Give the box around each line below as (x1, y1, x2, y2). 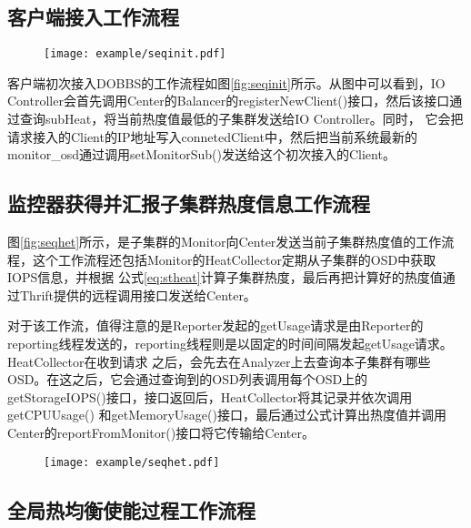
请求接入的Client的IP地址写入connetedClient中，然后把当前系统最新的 (7, 127, 417, 146)
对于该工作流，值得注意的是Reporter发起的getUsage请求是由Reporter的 (7, 316, 424, 335)
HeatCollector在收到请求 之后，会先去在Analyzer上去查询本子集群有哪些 (7, 351, 431, 371)
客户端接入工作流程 (7, 3, 179, 31)
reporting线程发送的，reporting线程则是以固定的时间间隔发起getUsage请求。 (7, 334, 453, 352)
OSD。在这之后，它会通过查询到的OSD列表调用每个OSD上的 (7, 370, 368, 389)
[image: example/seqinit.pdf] (44, 47, 226, 61)
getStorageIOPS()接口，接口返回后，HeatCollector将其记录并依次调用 (7, 387, 413, 406)
